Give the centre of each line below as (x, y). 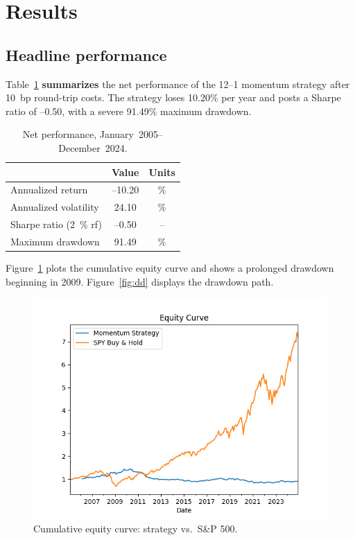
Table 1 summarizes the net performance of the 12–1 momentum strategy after (178, 84)
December (79, 147)
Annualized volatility (55, 207)
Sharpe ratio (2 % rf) (56, 224)
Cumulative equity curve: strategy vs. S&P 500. (136, 528)
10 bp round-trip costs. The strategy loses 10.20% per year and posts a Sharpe (173, 97)
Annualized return (49, 190)
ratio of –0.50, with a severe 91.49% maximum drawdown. (129, 111)
